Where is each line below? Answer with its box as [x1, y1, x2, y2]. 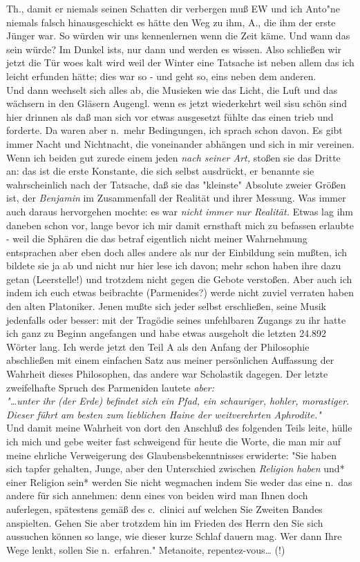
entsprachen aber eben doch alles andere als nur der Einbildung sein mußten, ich [6, 244, 348, 259]
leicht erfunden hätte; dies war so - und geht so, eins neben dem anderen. [6, 68, 316, 83]
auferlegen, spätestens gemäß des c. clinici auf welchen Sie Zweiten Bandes [6, 501, 323, 516]
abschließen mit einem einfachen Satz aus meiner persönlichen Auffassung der [6, 353, 334, 367]
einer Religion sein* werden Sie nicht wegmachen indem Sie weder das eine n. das [6, 474, 352, 489]
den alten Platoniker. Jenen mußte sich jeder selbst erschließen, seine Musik [6, 299, 326, 313]
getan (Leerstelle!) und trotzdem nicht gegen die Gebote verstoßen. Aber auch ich [6, 271, 352, 286]
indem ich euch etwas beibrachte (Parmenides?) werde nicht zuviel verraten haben [6, 285, 354, 300]
